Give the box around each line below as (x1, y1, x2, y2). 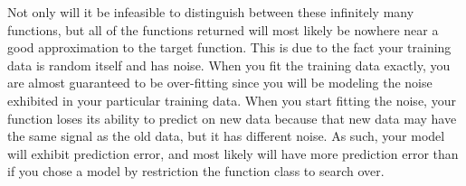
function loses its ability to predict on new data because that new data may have (7, 108, 457, 127)
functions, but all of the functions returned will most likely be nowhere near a (7, 20, 439, 39)
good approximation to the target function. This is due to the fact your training (7, 38, 452, 57)
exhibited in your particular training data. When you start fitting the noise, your (7, 90, 456, 109)
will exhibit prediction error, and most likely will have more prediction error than (7, 144, 459, 163)
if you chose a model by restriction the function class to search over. (7, 162, 385, 181)
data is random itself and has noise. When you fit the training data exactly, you (7, 55, 451, 74)
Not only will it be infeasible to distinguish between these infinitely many (7, 3, 414, 21)
